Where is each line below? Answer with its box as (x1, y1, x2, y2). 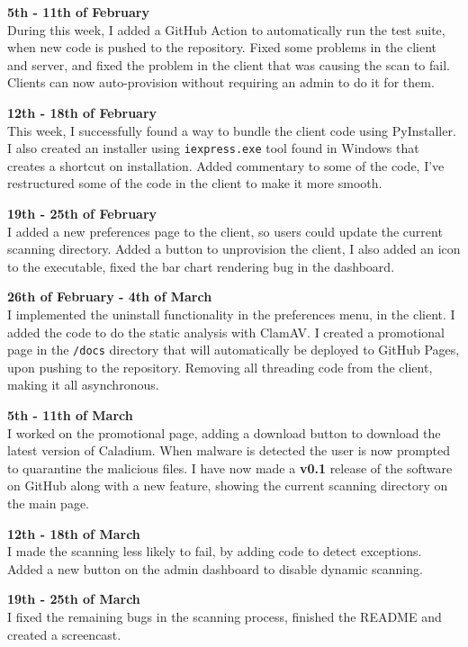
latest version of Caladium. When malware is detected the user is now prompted (7, 441, 451, 460)
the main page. (7, 493, 89, 512)
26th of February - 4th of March (7, 287, 212, 306)
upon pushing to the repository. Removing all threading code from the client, (7, 357, 433, 376)
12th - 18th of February (7, 103, 157, 121)
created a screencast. (7, 625, 121, 643)
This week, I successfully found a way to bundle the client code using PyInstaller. (7, 121, 456, 139)
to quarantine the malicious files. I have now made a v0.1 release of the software (7, 458, 453, 477)
